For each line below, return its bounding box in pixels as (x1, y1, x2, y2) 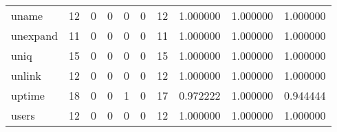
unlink (11, 67, 42, 83)
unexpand (11, 27, 58, 43)
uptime (11, 87, 45, 103)
